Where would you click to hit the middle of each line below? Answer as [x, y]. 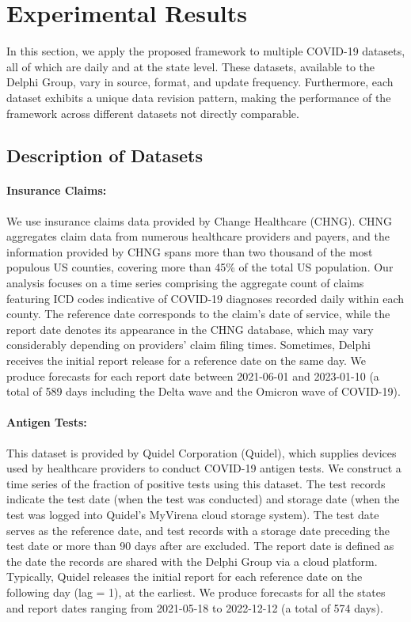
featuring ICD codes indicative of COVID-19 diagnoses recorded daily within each [205, 298]
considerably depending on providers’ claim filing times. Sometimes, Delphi [188, 345]
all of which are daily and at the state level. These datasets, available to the [191, 66]
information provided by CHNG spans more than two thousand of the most [190, 251]
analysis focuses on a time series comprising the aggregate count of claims [185, 283]
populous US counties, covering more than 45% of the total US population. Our [200, 267]
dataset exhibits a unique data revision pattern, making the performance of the [199, 97]
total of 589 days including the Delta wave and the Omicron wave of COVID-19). [204, 391]
